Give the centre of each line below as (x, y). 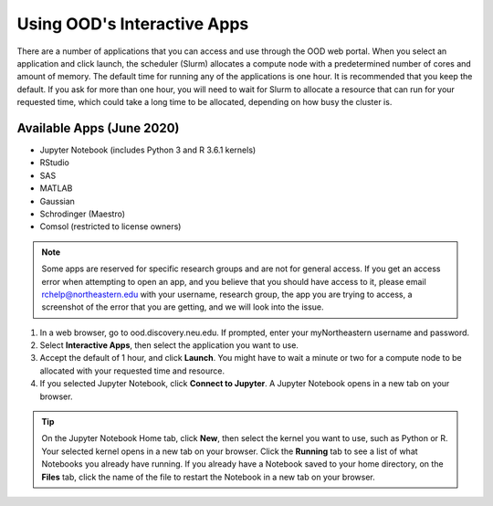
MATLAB (56, 188)
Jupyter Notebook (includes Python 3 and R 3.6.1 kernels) (148, 150)
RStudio (55, 163)
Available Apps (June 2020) (98, 128)
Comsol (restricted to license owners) (110, 227)
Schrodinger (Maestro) (83, 214)
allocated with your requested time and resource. (132, 371)
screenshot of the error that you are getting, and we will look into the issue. (183, 307)
